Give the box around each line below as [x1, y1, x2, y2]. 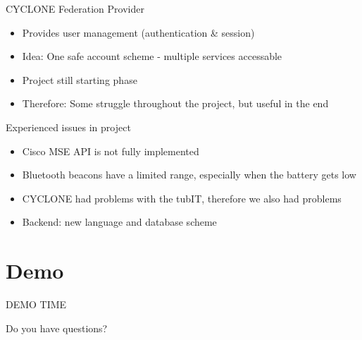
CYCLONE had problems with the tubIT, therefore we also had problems [22, 190, 342, 205]
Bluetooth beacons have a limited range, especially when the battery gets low [22, 167, 356, 182]
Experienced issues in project [6, 119, 131, 134]
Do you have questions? [6, 320, 108, 335]
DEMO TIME [6, 297, 67, 312]
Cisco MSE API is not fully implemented [22, 143, 199, 158]
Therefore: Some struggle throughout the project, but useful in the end [22, 96, 329, 111]
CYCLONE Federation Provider [6, 1, 144, 16]
